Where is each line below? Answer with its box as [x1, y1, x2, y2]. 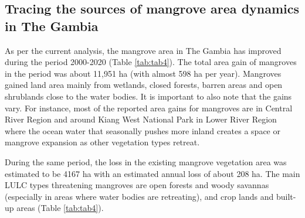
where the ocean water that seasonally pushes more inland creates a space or [5, 124, 280, 137]
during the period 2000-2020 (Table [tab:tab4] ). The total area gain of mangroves [5, 56, 297, 68]
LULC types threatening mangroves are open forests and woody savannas [5, 179, 269, 191]
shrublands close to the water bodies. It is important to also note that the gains [5, 90, 292, 102]
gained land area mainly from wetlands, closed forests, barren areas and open [5, 79, 283, 91]
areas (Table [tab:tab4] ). [16, 202, 104, 214]
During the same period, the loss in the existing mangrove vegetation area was [5, 155, 287, 168]
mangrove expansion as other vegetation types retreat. [5, 136, 200, 148]
